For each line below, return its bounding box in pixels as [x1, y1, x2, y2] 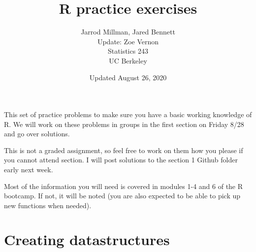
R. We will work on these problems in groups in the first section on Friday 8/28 [4, 119, 244, 129]
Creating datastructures [4, 229, 170, 249]
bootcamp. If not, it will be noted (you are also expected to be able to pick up [4, 190, 241, 201]
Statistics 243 [108, 46, 148, 56]
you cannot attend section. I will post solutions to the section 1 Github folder [4, 155, 238, 165]
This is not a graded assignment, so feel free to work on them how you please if [4, 145, 243, 155]
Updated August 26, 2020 [89, 72, 167, 82]
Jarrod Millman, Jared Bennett [81, 27, 175, 37]
